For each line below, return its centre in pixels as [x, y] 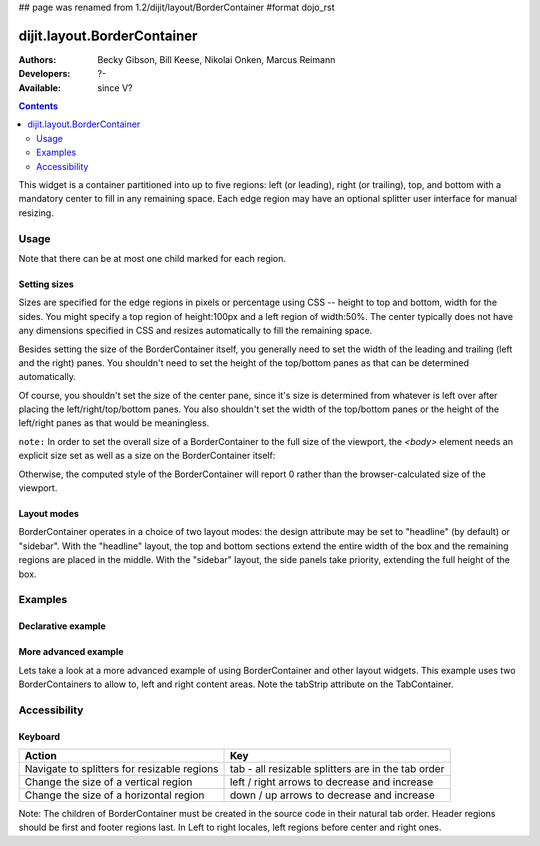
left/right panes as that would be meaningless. [114, 423]
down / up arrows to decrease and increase [332, 795]
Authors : [37, 59]
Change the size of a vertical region [108, 782]
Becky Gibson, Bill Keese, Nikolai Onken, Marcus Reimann [216, 59]
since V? [115, 87]
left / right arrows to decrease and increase [331, 782]
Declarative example [62, 626]
